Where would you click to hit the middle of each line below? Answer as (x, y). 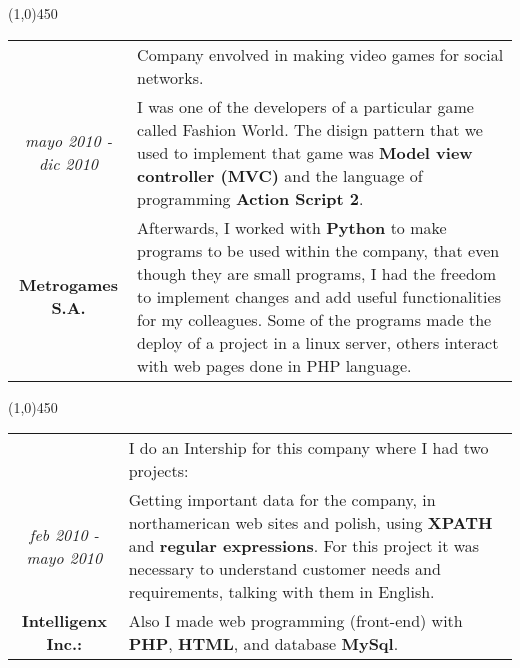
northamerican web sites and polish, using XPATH (310, 523)
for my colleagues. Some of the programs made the (314, 319)
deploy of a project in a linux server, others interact (318, 342)
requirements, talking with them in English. (281, 592)
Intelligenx (64, 621)
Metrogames (69, 285)
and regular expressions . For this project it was (304, 546)
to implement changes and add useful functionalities (319, 296)
